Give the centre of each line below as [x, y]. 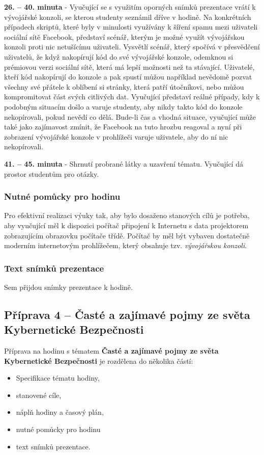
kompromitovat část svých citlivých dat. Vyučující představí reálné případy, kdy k [132, 97]
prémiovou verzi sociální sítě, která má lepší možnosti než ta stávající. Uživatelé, [129, 66]
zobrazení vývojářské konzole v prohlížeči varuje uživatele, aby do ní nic [116, 136]
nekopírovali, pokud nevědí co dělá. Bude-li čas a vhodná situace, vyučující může [130, 116]
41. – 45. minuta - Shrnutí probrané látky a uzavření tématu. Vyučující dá [124, 163]
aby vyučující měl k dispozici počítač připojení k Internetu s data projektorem [126, 225]
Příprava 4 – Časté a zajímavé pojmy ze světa [127, 314]
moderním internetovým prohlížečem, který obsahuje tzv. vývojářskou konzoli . [126, 245]
